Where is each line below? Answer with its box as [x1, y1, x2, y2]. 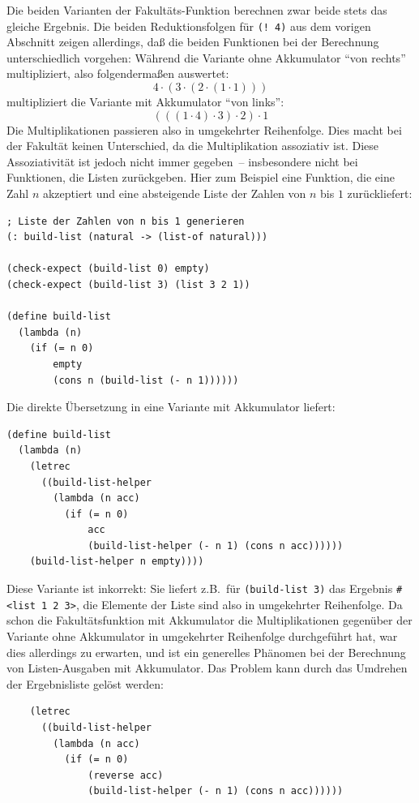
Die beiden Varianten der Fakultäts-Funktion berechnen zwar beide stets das [6, 2, 387, 18]
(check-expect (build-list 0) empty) [6, 263, 210, 275]
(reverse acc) [88, 769, 164, 781]
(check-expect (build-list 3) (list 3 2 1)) [6, 278, 250, 290]
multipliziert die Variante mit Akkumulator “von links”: [6, 93, 284, 110]
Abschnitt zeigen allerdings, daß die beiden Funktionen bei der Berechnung [6, 33, 379, 50]
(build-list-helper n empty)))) [29, 556, 204, 568]
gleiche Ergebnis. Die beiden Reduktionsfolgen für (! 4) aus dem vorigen [6, 17, 371, 34]
